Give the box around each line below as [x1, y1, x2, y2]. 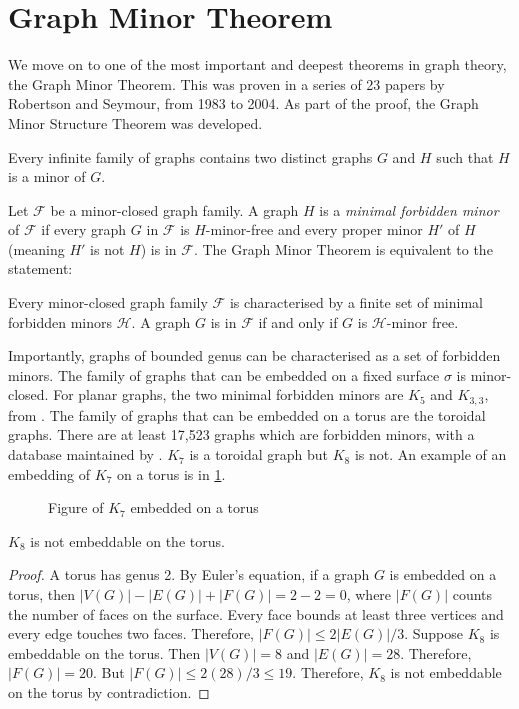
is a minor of [8, 166, 86, 187]
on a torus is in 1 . [116, 463, 226, 484]
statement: [8, 258, 73, 279]
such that [436, 146, 494, 167]
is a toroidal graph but [189, 444, 329, 465]
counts [452, 584, 493, 605]
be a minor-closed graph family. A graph [50, 199, 299, 220]
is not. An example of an [354, 444, 507, 465]
